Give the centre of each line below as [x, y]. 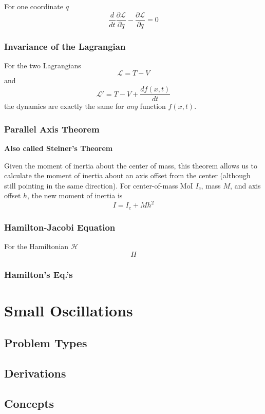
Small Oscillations [69, 310]
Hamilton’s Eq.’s [39, 274]
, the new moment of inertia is [75, 195]
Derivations [35, 373]
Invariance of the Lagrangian [65, 46]
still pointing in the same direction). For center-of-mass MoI [99, 185]
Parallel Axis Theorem [52, 129]
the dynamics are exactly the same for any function [85, 106]
